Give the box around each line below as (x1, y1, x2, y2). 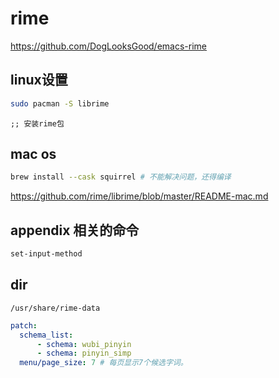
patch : (10, 320, 38, 331)
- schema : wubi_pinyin (36, 339, 132, 349)
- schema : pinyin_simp (36, 348, 132, 359)
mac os (10, 146, 57, 163)
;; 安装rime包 (10, 118, 65, 129)
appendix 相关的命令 (10, 222, 140, 239)
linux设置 (10, 72, 68, 89)
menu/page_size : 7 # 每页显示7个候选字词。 (19, 358, 188, 368)
